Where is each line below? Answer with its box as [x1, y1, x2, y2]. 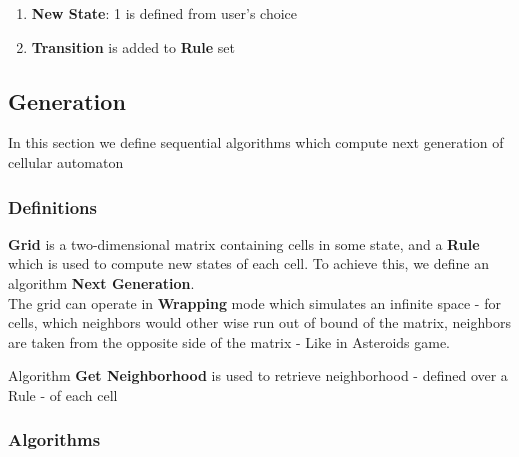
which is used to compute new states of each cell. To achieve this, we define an [8, 253, 489, 274]
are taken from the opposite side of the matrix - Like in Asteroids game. [8, 331, 451, 352]
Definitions [8, 194, 97, 219]
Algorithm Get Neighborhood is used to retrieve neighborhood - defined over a [8, 365, 508, 386]
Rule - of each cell [8, 384, 118, 405]
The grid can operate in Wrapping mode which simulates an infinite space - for [8, 292, 501, 313]
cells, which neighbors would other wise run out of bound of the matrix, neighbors [8, 312, 511, 333]
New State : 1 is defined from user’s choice [31, 3, 298, 23]
